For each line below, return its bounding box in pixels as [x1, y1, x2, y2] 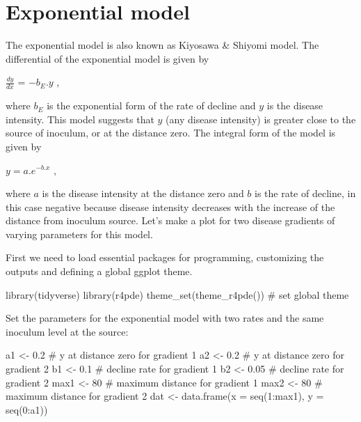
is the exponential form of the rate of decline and [47, 98, 256, 113]
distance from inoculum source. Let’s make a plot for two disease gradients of [6, 213, 335, 228]
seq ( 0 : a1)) [6, 402, 48, 416]
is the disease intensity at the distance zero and [42, 186, 244, 201]
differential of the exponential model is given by [6, 51, 209, 65]
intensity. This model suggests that [6, 111, 154, 126]
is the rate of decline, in [255, 186, 356, 201]
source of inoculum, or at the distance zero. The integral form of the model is [6, 125, 336, 140]
